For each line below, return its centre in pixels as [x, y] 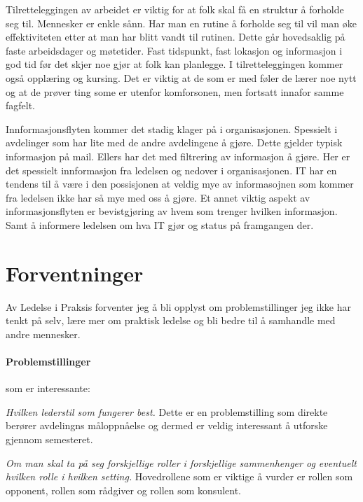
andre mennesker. [43, 334]
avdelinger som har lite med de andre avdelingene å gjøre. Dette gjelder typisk [174, 142]
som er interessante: [48, 388]
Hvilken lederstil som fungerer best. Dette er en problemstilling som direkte [167, 411]
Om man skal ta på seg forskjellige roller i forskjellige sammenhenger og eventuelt [181, 462]
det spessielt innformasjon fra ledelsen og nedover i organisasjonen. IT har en [171, 170]
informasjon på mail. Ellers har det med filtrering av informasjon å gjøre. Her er [178, 156]
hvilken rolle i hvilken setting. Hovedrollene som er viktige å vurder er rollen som [179, 476]
